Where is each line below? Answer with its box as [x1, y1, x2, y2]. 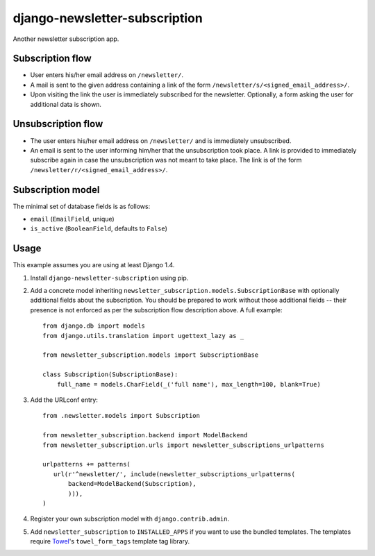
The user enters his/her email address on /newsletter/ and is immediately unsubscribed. [30, 136, 292, 145]
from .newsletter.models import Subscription [42, 412, 201, 420]
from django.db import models [42, 322, 146, 330]
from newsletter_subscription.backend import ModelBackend [42, 431, 248, 439]
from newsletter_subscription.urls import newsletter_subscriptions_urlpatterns [42, 441, 325, 449]
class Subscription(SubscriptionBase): [42, 371, 178, 378]
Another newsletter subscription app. [12, 35, 119, 43]
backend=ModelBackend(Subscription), [68, 480, 197, 488]
